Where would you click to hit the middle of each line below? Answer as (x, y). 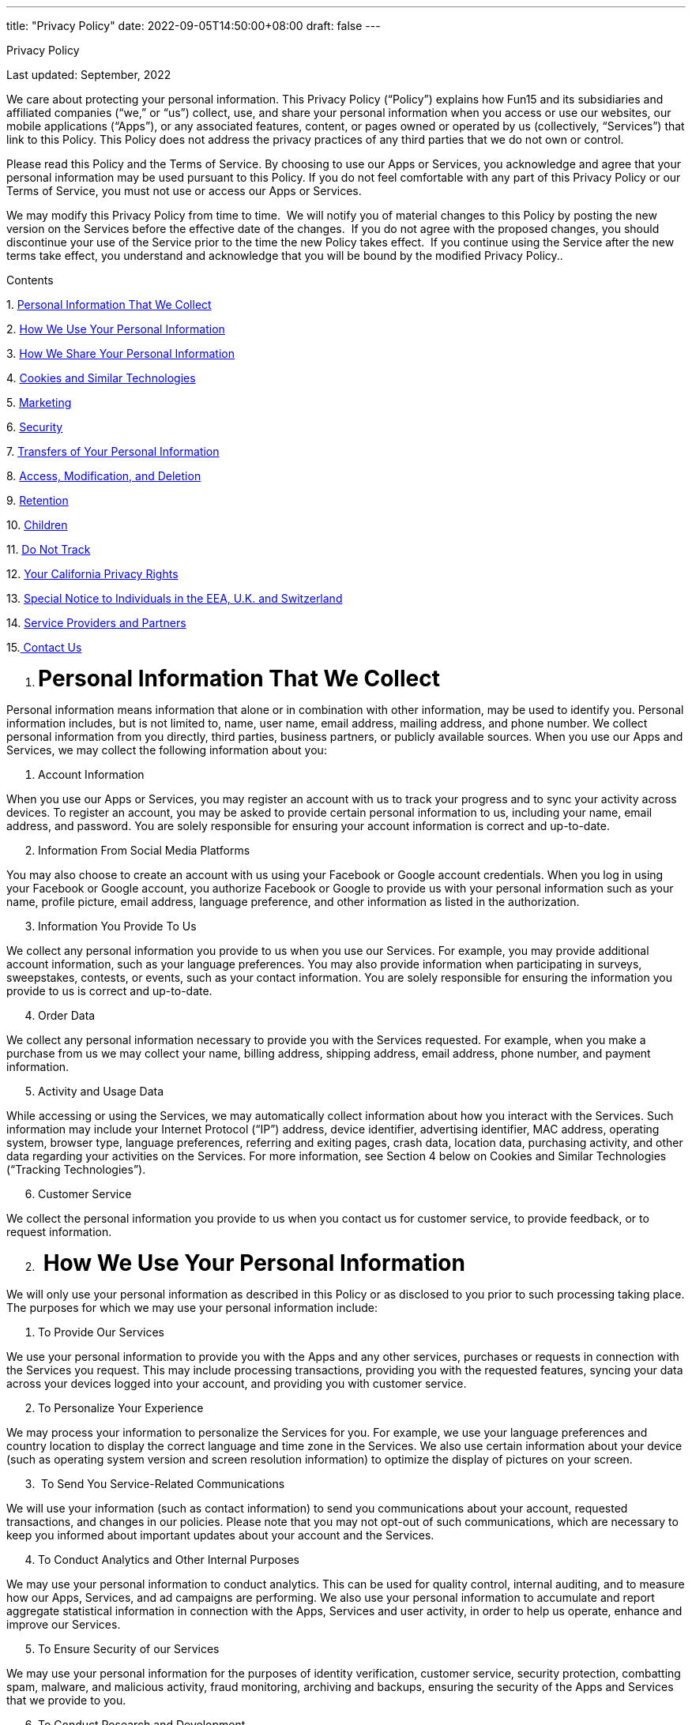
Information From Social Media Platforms (144, 850)
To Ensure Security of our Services (129, 1649)
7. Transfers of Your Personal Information (113, 451)
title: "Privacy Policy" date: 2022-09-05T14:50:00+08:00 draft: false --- (194, 26)
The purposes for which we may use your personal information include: (192, 1308)
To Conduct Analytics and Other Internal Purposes (169, 1560)
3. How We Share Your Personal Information (120, 353)
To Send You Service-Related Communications (163, 1484)
